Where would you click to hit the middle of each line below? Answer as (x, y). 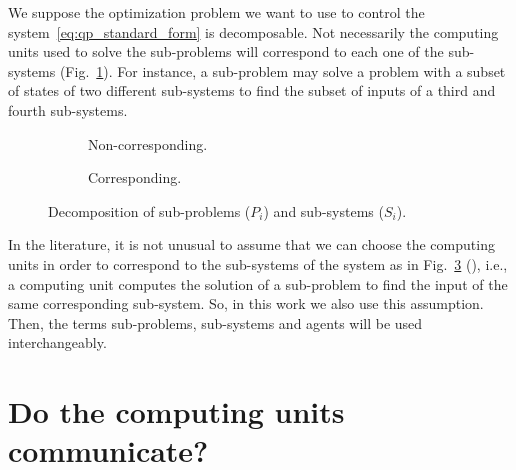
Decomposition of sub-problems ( (149, 210)
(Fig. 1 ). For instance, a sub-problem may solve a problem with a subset (282, 70)
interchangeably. (57, 342)
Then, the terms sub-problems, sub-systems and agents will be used (215, 322)
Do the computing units (176, 411)
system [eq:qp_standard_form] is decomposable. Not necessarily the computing (253, 31)
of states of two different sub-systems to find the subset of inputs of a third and (252, 90)
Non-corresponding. (148, 143)
